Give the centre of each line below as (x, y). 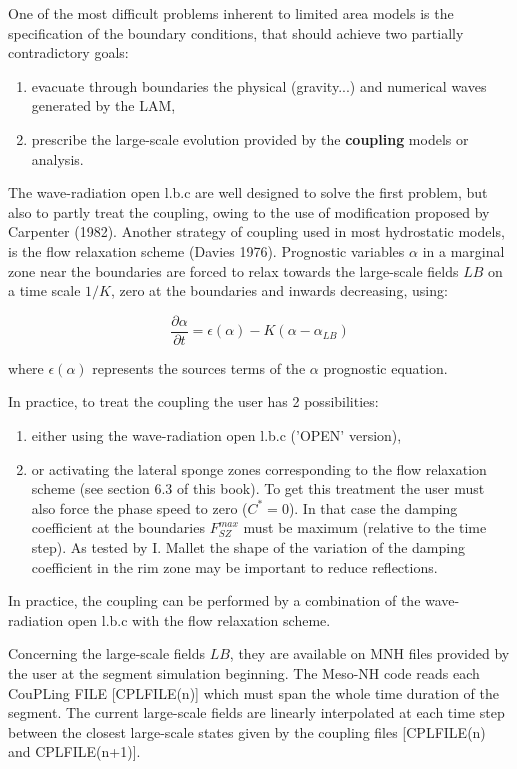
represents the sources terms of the (199, 367)
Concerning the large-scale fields (106, 653)
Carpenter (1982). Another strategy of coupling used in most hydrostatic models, (256, 231)
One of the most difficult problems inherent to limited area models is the (231, 13)
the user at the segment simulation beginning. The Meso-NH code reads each (244, 672)
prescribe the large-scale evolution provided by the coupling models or (250, 138)
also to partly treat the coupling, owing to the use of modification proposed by (249, 211)
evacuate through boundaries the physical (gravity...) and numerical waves (259, 85)
